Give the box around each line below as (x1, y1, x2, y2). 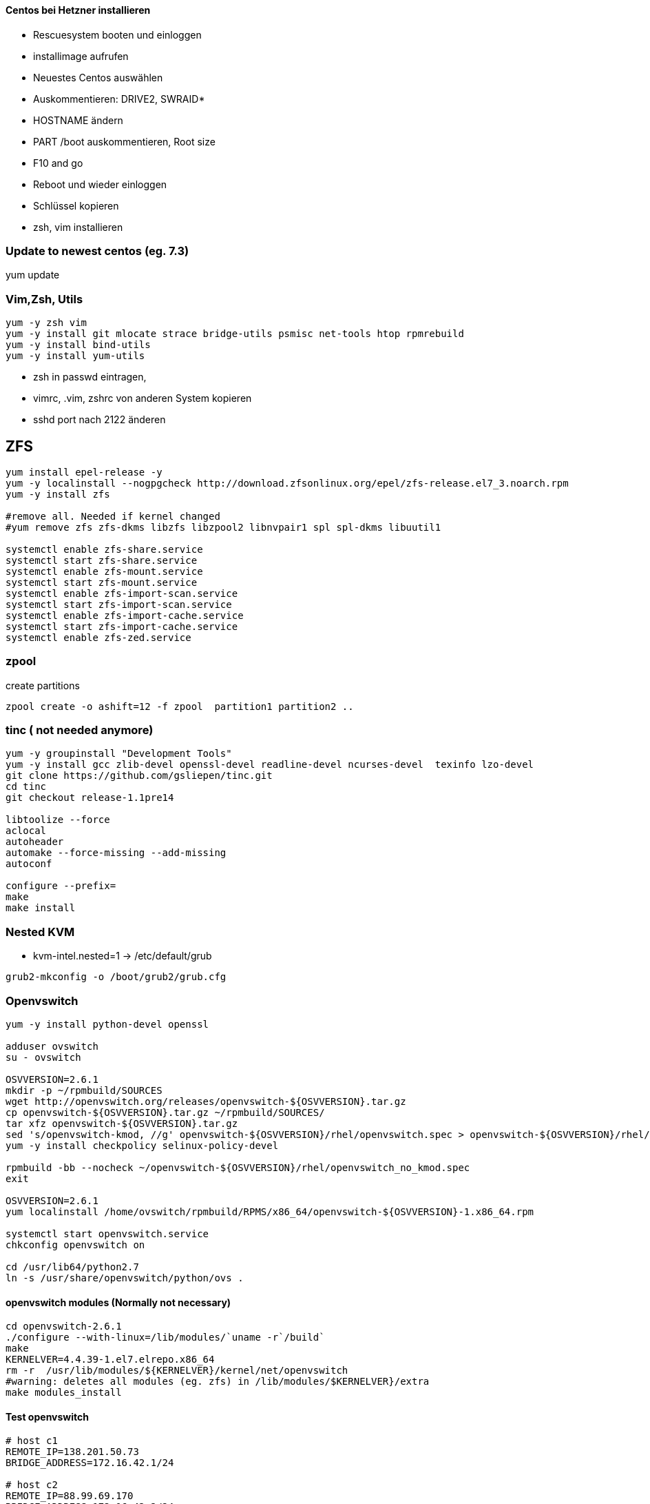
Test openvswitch (6, 1410, 89, 1423)
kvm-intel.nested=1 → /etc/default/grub (33, 950, 212, 962)
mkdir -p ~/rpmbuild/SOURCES (6, 1084, 162, 1096)
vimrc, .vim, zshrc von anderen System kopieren (33, 392, 252, 405)
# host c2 (6, 1479, 58, 1491)
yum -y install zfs (6, 488, 110, 500)
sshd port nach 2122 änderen (33, 414, 166, 426)
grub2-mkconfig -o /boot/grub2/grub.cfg (6, 971, 227, 983)
